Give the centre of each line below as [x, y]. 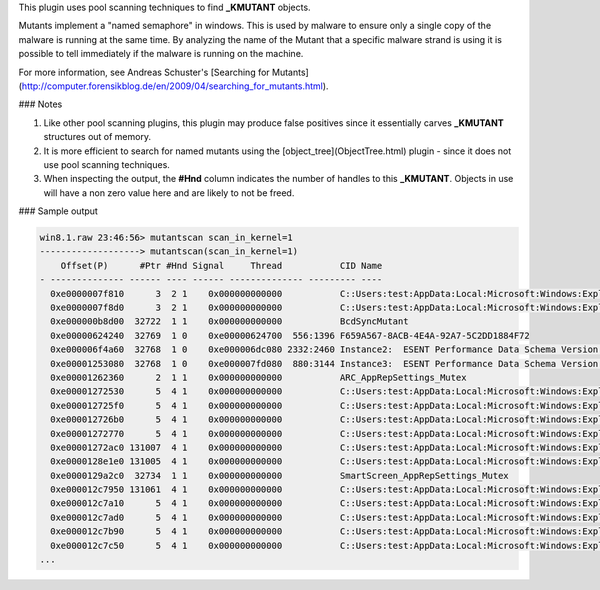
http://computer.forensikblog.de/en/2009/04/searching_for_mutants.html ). [175, 86]
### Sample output [58, 211]
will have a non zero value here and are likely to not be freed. [169, 192]
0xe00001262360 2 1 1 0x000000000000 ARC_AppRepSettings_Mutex [258, 377]
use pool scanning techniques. [106, 164]
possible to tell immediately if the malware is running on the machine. [161, 54]
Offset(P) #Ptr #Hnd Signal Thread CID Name [221, 265]
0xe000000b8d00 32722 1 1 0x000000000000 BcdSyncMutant [229, 321]
